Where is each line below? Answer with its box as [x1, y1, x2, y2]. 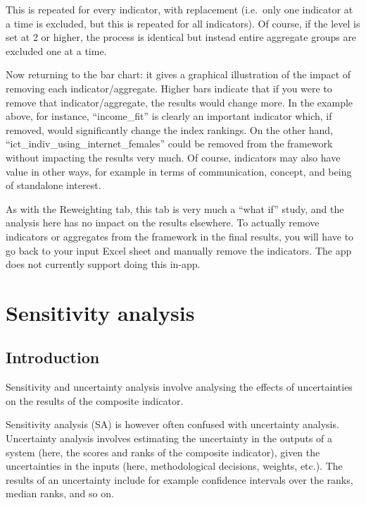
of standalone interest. [6, 178, 101, 193]
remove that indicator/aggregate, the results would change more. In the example [6, 95, 353, 109]
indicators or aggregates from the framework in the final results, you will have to [6, 229, 354, 243]
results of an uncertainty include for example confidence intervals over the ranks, [6, 472, 353, 487]
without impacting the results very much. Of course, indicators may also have [6, 150, 341, 164]
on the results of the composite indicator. [6, 393, 184, 408]
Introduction [6, 346, 100, 368]
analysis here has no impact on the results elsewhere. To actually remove [6, 215, 320, 230]
